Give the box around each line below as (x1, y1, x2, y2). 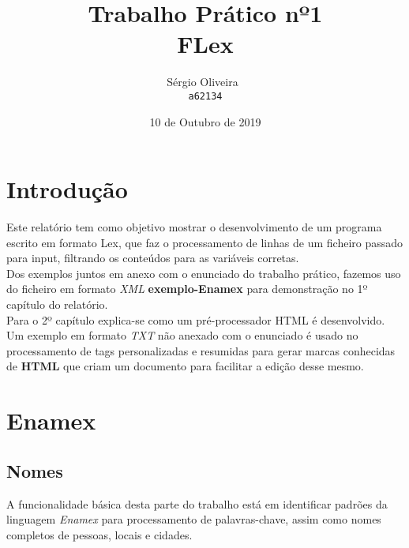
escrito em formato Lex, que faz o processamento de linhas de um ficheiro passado (6, 234, 403, 250)
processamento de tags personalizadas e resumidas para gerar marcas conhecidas (6, 342, 396, 358)
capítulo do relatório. (6, 296, 108, 313)
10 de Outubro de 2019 (149, 113, 261, 129)
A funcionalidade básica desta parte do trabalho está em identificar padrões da (6, 495, 388, 512)
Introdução (6, 173, 128, 205)
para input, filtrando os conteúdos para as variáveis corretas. (6, 250, 299, 266)
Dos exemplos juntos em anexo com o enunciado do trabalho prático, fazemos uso (6, 265, 401, 281)
